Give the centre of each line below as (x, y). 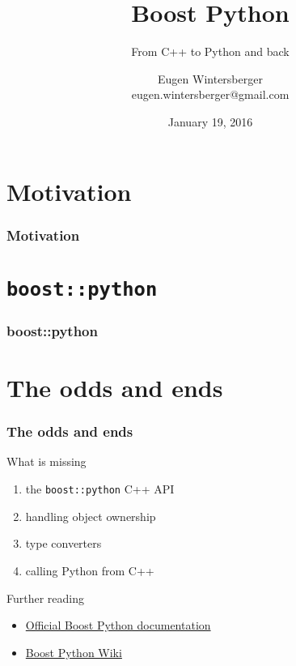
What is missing (47, 461)
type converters (63, 543)
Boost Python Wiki (74, 652)
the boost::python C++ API (100, 489)
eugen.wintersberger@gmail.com (210, 94)
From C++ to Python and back (210, 51)
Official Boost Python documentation (118, 625)
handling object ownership (91, 516)
